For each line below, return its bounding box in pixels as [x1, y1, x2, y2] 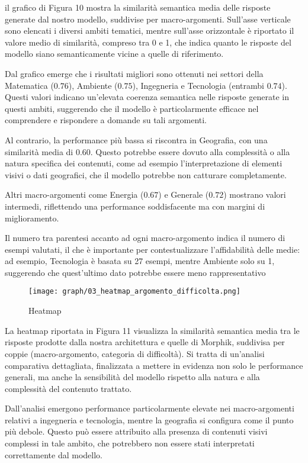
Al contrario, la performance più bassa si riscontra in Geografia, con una [5, 133, 268, 146]
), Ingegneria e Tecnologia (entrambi [132, 79, 264, 91]
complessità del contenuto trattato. [5, 382, 132, 394]
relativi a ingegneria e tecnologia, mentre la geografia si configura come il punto [5, 413, 294, 426]
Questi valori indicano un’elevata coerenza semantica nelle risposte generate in [5, 91, 289, 103]
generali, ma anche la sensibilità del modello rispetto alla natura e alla [5, 371, 260, 383]
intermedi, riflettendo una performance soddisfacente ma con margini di [5, 200, 265, 212]
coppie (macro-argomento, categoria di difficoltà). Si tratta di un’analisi [5, 347, 265, 359]
